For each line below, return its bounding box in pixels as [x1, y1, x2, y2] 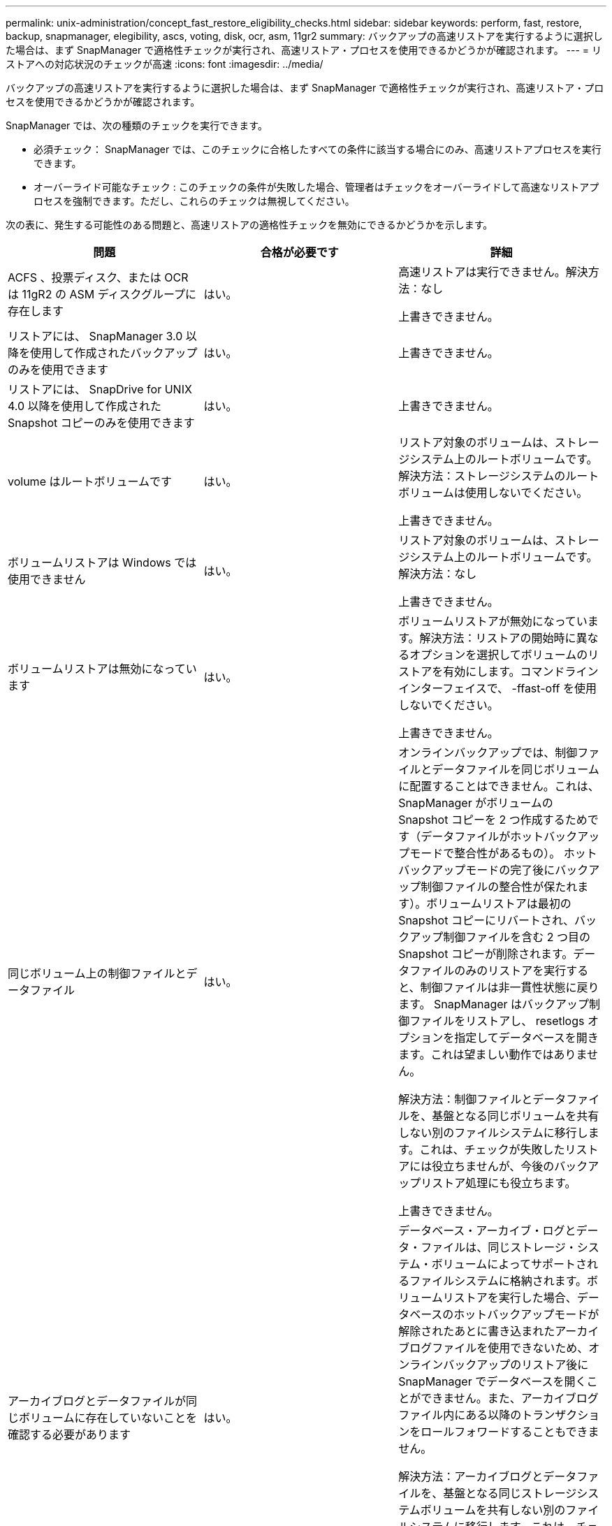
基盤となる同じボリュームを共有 [432, 1109, 599, 1123]
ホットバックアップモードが [453, 1307, 599, 1321]
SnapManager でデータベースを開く [398, 1374, 587, 1388]
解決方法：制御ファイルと [398, 1092, 533, 1106]
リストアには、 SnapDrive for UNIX [8, 382, 192, 396]
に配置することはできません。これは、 [398, 779, 599, 793]
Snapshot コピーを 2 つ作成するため [398, 813, 588, 827]
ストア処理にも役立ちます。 [432, 1176, 576, 1190]
